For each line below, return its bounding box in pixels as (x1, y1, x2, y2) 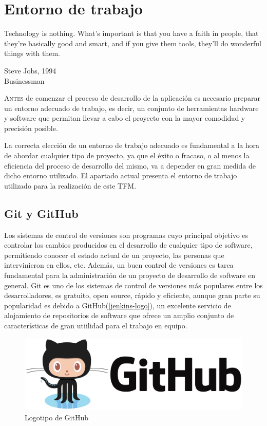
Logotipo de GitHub (25, 412, 88, 422)
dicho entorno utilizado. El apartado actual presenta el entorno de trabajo (4, 170, 237, 181)
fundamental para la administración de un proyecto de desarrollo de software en (4, 270, 255, 281)
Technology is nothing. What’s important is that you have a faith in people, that (4, 28, 259, 39)
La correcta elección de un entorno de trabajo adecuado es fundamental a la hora (4, 140, 260, 151)
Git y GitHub (4, 205, 79, 221)
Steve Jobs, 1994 (4, 65, 56, 76)
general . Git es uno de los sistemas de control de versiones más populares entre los (4, 280, 263, 290)
